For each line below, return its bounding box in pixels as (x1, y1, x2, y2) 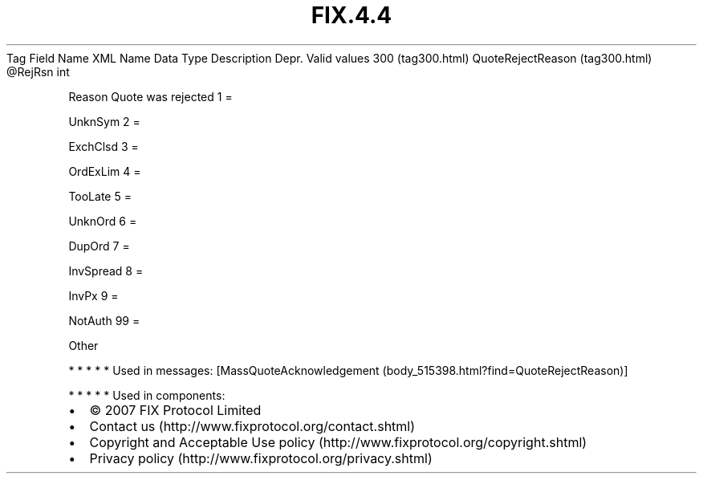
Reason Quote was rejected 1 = (68, 89, 233, 104)
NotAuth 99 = (68, 313, 140, 327)
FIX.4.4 (311, 2, 392, 29)
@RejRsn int (6, 64, 70, 79)
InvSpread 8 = (68, 263, 144, 278)
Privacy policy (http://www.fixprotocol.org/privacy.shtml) (89, 449, 433, 466)
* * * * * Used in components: (68, 388, 226, 402)
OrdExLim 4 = (68, 164, 141, 178)
